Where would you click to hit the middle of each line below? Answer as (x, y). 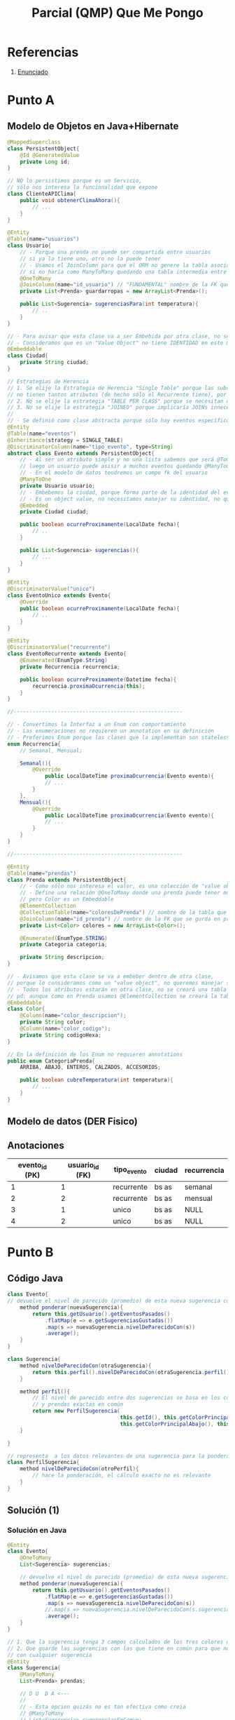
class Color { (26, 1009)
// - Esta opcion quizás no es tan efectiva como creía (103, 1707)
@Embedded (34, 505)
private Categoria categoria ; (64, 945)
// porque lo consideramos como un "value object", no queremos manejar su (120, 983)
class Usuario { (29, 246)
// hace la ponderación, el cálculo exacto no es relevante (122, 1476)
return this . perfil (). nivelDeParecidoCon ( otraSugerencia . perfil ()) (133, 1372)
